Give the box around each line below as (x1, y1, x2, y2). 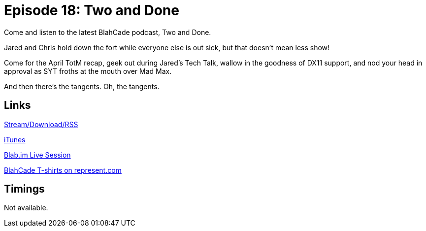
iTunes (4, 135, 26, 144)
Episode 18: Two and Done (4, 2, 179, 19)
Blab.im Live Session (4, 150, 71, 159)
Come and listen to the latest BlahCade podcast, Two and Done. (4, 28, 211, 36)
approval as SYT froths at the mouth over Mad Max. (4, 66, 172, 75)
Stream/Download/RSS (4, 120, 78, 129)
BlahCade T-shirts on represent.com (4, 165, 122, 174)
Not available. (4, 203, 48, 212)
